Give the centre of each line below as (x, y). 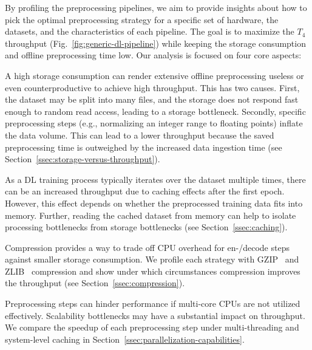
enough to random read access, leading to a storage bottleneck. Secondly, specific (155, 111)
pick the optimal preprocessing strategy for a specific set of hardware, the (142, 19)
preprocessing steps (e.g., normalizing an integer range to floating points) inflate (154, 123)
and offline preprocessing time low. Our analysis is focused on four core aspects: (153, 55)
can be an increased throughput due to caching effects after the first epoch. (145, 191)
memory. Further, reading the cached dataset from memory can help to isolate (151, 215)
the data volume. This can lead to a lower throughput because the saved (140, 135)
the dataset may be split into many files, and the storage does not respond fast (152, 99)
